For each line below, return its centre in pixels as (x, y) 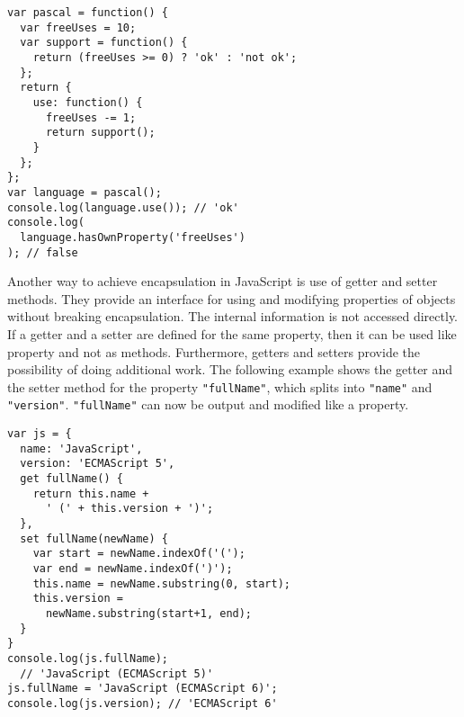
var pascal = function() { (88, 13)
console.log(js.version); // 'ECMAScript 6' (143, 703)
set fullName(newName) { (94, 538)
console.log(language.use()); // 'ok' (123, 207)
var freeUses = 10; (78, 27)
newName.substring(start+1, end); (149, 613)
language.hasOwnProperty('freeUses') (133, 237)
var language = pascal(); (85, 192)
